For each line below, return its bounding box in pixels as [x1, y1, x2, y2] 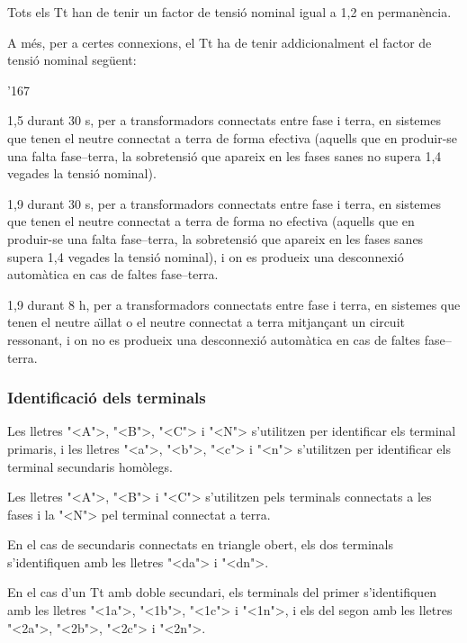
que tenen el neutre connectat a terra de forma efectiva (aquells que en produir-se [7, 128, 458, 147]
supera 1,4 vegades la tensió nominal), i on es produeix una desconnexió [7, 247, 404, 266]
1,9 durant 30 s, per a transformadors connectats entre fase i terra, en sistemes [7, 194, 441, 213]
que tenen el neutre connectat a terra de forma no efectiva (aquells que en [7, 212, 415, 231]
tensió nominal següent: [7, 50, 137, 69]
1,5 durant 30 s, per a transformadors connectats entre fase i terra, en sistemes [7, 111, 441, 130]
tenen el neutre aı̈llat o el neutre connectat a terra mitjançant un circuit [7, 312, 405, 331]
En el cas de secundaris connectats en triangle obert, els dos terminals [7, 535, 394, 554]
